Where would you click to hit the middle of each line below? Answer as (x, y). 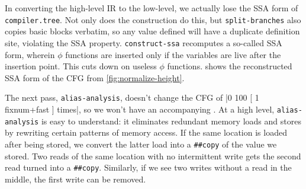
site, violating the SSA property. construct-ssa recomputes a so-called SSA (144, 42)
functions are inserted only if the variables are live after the (173, 54)
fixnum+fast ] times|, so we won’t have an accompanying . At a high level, (140, 109)
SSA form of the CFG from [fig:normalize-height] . (95, 77)
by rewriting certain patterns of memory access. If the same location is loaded (146, 132)
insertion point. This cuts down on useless (81, 66)
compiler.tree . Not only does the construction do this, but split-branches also (153, 19)
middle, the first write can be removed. (75, 179)
